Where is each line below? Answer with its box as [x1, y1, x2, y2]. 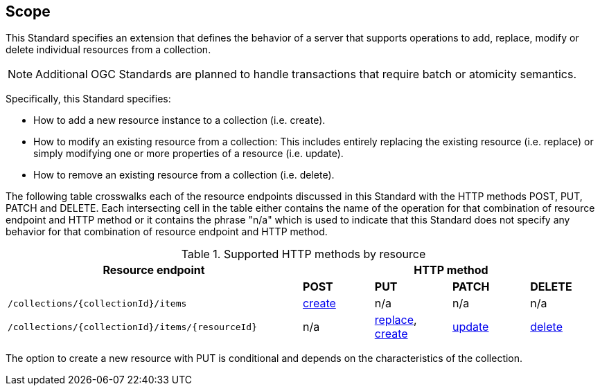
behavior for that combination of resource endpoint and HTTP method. [6, 226, 328, 238]
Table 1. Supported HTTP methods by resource [181, 247, 426, 262]
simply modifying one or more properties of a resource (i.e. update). [33, 147, 344, 160]
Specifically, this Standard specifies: [6, 93, 171, 105]
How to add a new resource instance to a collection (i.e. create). [33, 114, 326, 127]
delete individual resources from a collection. [6, 44, 211, 56]
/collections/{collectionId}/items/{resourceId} [8, 321, 258, 332]
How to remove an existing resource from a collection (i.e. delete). [33, 169, 335, 181]
